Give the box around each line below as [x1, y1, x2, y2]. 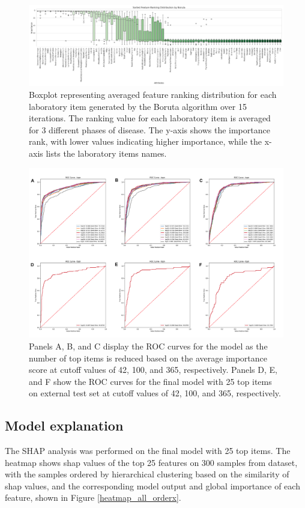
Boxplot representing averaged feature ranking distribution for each [29, 88, 277, 100]
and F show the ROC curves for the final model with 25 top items [29, 375, 272, 387]
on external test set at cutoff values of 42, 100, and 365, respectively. [29, 387, 281, 399]
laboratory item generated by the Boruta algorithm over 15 [29, 100, 247, 112]
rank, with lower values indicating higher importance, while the [29, 135, 262, 148]
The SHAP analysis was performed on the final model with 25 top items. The [5, 444, 291, 457]
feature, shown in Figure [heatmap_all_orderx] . [5, 491, 181, 504]
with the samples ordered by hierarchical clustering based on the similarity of [5, 468, 289, 480]
